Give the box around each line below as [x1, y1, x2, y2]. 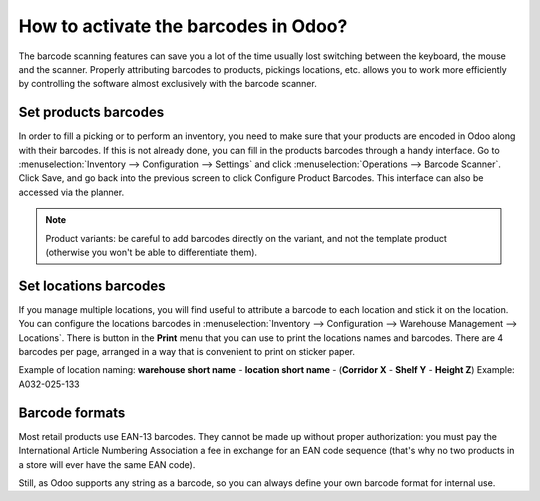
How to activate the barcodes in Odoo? [18, 15, 348, 37]
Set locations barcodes [18, 277, 166, 294]
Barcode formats [18, 404, 126, 421]
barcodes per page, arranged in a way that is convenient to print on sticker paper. [18, 346, 355, 358]
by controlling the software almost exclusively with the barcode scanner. [18, 78, 317, 90]
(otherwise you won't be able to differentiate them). [45, 246, 258, 258]
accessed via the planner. [18, 186, 125, 198]
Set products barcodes [18, 104, 165, 121]
